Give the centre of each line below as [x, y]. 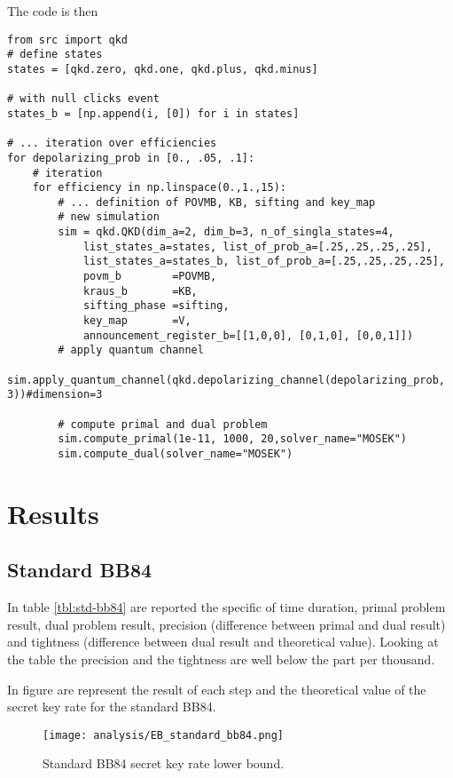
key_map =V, [137, 321]
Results [53, 513]
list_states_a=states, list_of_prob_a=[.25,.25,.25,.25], [258, 246]
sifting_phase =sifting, [156, 306]
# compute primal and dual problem [163, 424]
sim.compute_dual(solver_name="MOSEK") [176, 453]
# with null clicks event [83, 99]
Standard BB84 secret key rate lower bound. [164, 763]
